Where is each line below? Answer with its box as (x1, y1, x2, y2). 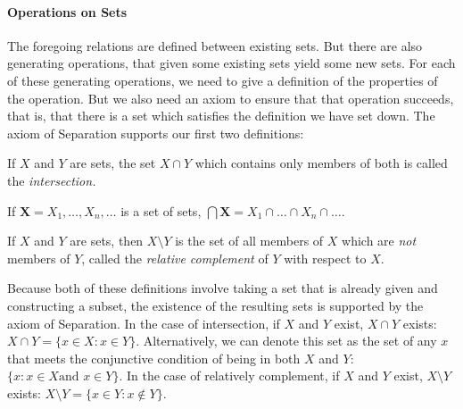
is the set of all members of (175, 231, 324, 250)
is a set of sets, (120, 201, 202, 220)
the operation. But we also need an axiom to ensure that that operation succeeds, (7, 88, 454, 107)
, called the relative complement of (81, 248, 269, 267)
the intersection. (7, 171, 96, 189)
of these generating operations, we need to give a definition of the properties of (7, 71, 438, 89)
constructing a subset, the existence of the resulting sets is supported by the (7, 296, 424, 314)
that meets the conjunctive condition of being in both (7, 348, 301, 367)
